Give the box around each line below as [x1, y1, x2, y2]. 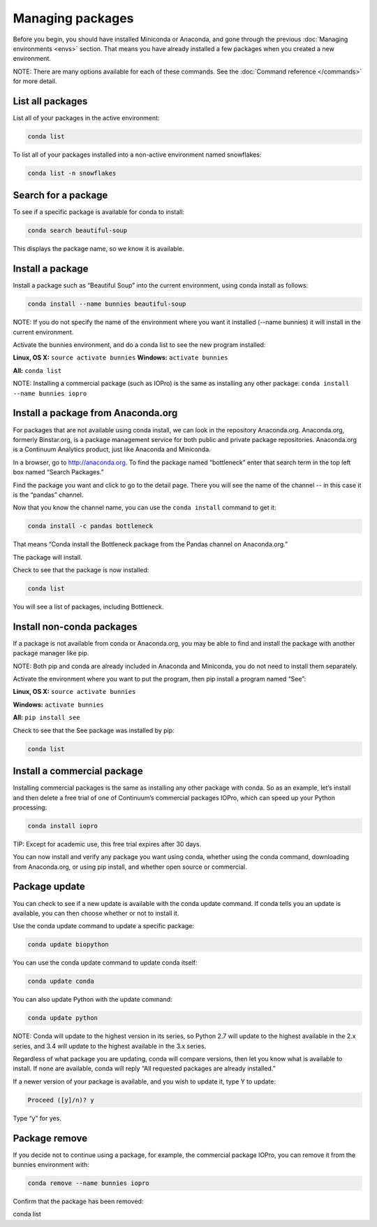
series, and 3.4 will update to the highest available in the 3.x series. [13, 1042, 207, 1050]
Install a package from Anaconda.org [13, 407, 178, 419]
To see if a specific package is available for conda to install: [13, 208, 185, 216]
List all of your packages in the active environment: [13, 114, 160, 122]
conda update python [27, 1014, 98, 1022]
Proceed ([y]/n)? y [27, 1095, 94, 1104]
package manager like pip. [13, 649, 89, 658]
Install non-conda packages [13, 620, 138, 632]
